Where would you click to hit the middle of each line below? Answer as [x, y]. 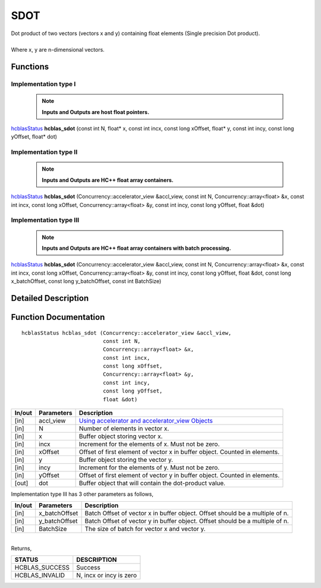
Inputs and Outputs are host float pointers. [96, 112]
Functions [30, 67]
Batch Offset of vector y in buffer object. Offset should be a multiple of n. [187, 521]
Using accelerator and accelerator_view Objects [146, 421]
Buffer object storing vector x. [121, 436]
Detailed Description [50, 298]
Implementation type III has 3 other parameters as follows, [82, 494]
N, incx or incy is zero [106, 576]
